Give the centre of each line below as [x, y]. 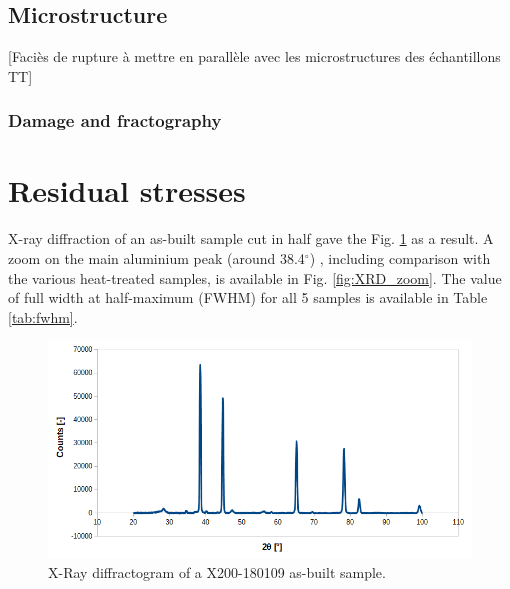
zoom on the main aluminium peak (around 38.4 [156, 257]
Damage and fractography [115, 120]
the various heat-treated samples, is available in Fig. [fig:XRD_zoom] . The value [255, 277]
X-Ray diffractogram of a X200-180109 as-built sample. [217, 571]
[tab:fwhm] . [43, 316]
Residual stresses [127, 190]
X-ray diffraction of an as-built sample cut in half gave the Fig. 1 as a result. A [251, 238]
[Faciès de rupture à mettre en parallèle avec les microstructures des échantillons [254, 56]
